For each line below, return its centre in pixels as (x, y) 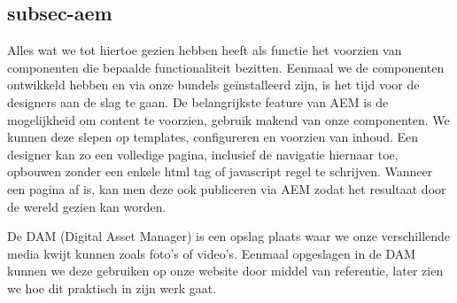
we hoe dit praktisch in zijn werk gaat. (112, 287)
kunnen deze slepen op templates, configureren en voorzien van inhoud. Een (213, 137)
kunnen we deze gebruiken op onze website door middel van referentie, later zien (225, 271)
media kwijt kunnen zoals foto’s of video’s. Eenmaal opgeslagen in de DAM (212, 253)
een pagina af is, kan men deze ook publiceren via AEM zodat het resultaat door (227, 188)
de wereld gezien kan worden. (87, 206)
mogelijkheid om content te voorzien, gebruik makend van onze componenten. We (228, 119)
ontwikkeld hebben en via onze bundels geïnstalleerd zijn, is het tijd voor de (213, 85)
